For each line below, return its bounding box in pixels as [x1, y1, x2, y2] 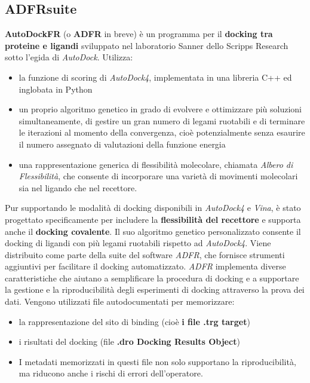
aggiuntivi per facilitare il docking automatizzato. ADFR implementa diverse [5, 260, 286, 272]
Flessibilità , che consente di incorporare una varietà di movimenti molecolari [19, 170, 298, 182]
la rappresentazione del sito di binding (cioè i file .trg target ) [19, 315, 250, 327]
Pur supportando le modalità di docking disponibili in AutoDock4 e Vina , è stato [5, 201, 301, 214]
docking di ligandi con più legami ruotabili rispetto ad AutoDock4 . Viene [5, 237, 271, 249]
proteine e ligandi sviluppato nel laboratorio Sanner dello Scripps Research [5, 39, 288, 51]
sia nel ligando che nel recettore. [19, 181, 137, 194]
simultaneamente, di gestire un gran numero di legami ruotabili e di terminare [19, 114, 305, 127]
